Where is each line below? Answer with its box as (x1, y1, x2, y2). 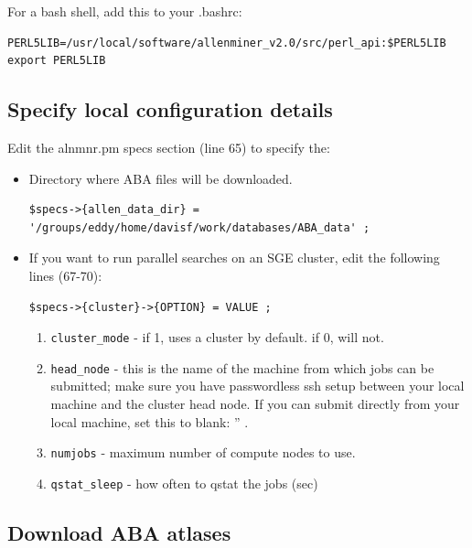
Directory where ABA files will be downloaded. (28, 168, 293, 188)
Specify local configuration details (7, 95, 333, 124)
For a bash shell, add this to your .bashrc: (7, 2, 242, 20)
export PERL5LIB (7, 54, 106, 68)
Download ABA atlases (7, 518, 231, 546)
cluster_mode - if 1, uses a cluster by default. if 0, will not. (50, 328, 384, 347)
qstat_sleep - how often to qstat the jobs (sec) (50, 473, 318, 492)
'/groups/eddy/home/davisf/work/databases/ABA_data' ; (28, 220, 370, 234)
